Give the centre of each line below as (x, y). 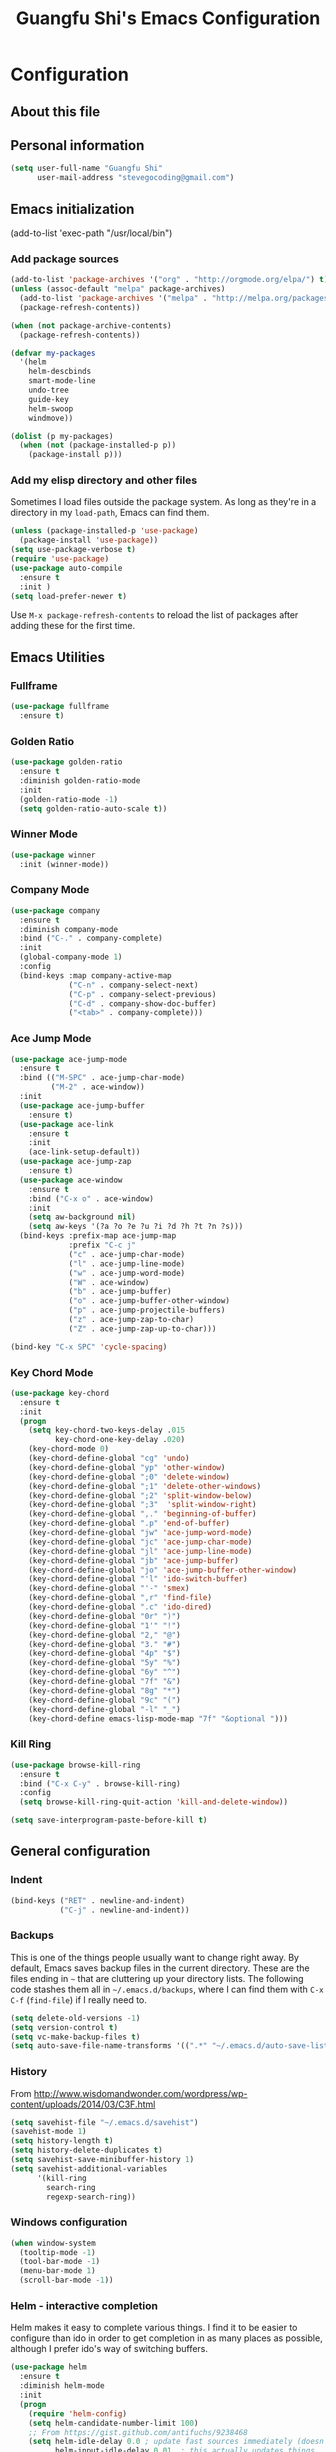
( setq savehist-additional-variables (89, 2168)
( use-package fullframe (60, 707)
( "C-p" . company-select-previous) (142, 994)
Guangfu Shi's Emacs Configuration (168, 18)
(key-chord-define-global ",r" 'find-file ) (120, 1598)
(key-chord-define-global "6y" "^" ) (105, 1672)
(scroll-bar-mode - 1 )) (66, 2280)
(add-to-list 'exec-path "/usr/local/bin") (91, 233)
